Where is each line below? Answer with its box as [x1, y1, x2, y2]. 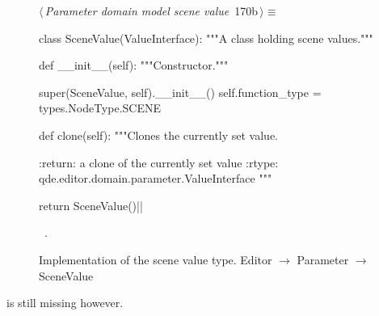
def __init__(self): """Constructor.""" [39, 57, 229, 74]
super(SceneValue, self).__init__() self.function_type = [39, 83, 322, 100]
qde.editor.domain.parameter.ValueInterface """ [39, 170, 272, 187]
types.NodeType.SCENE [39, 99, 161, 116]
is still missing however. [6, 294, 124, 311]
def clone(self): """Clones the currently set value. [39, 126, 279, 143]
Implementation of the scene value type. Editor [39, 251, 272, 268]
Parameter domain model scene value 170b [44, 2, 258, 19]
